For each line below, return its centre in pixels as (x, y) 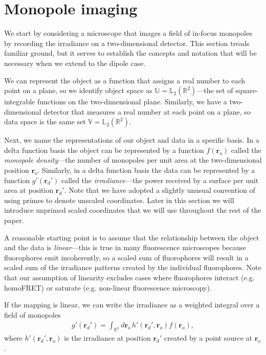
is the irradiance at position (107, 338)
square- (247, 90)
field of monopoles (32, 314)
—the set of (215, 90)
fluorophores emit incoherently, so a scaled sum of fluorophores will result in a (126, 257)
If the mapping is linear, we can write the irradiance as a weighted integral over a (132, 305)
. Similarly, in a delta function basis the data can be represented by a (146, 170)
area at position (29, 190)
